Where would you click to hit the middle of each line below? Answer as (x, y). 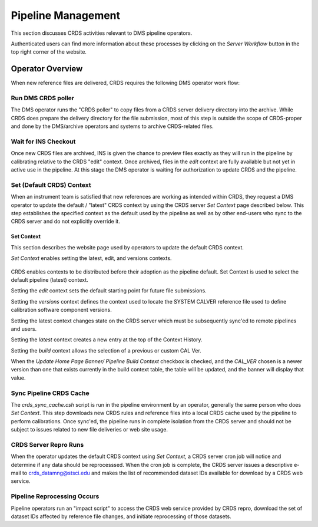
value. (18, 378)
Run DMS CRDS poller (43, 98)
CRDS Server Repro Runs (47, 444)
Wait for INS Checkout (43, 141)
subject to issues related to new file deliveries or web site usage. (89, 430)
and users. (24, 329)
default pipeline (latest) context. (49, 279)
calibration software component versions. (61, 310)
